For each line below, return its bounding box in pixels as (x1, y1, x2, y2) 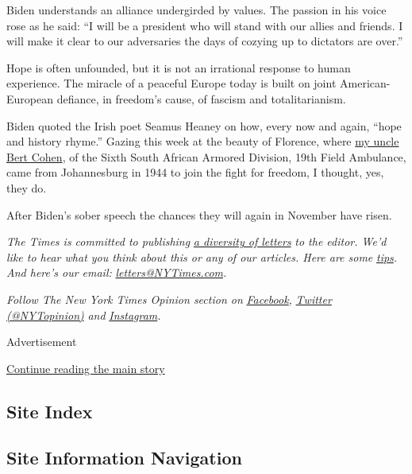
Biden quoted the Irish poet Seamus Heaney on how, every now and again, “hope (6, 117, 402, 134)
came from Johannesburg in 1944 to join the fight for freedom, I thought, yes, (6, 164, 384, 181)
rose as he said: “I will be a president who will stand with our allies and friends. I (6, 17, 403, 33)
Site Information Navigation (6, 445, 242, 470)
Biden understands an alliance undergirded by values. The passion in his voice (6, 2, 387, 17)
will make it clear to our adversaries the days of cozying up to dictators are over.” (6, 33, 403, 49)
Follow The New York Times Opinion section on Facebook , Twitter (6, 290, 332, 307)
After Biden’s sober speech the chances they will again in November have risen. (6, 206, 392, 223)
